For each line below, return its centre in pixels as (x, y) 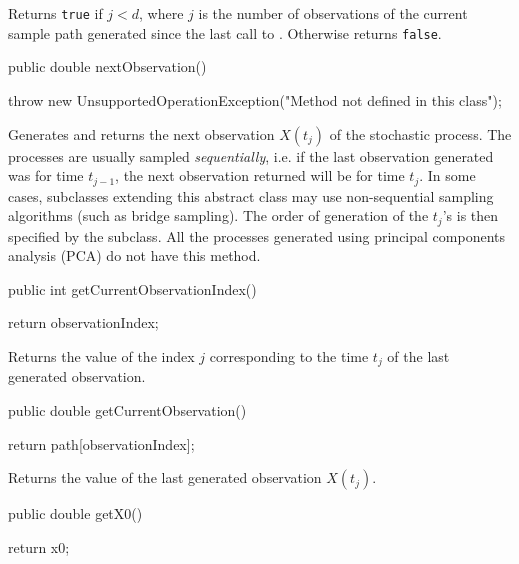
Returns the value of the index (101, 355)
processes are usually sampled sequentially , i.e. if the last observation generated (251, 155)
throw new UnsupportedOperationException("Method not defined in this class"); (255, 99)
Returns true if (55, 13)
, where (161, 13)
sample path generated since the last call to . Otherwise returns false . (225, 32)
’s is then (470, 215)
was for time (46, 175)
